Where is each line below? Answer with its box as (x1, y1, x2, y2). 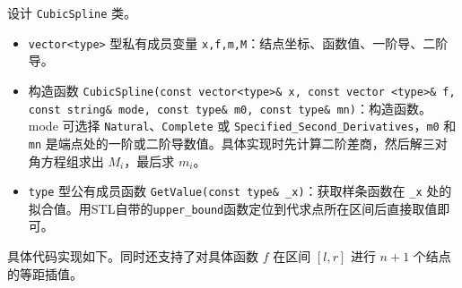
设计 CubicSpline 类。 (7, 4, 137, 21)
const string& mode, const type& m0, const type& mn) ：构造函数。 (28, 98, 431, 117)
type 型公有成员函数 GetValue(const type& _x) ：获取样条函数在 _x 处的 (28, 182, 452, 200)
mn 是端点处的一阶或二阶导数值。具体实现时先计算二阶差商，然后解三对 (28, 133, 448, 152)
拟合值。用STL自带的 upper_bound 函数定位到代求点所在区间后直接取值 (28, 199, 438, 217)
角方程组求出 (28, 151, 104, 170)
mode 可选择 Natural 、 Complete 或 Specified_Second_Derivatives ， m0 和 (28, 116, 457, 135)
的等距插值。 (7, 264, 83, 283)
